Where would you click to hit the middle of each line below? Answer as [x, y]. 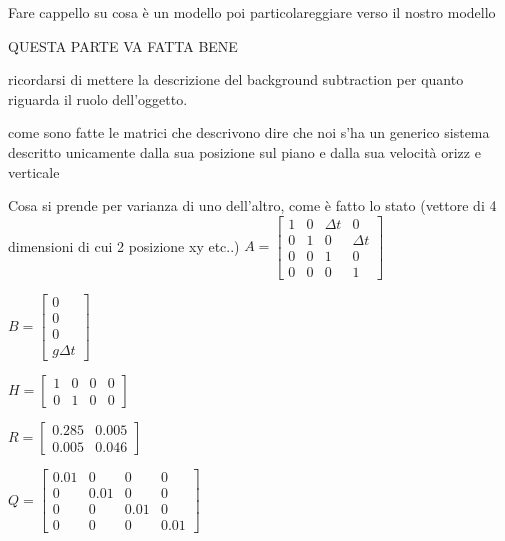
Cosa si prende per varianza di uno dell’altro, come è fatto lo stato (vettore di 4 [252, 205]
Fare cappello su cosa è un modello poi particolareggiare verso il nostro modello [252, 12]
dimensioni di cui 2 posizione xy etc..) [124, 245]
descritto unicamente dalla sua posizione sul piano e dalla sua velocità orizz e [244, 151]
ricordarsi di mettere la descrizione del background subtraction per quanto [236, 79]
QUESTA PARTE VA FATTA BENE [123, 45]
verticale [34, 171]
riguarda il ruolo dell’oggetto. [98, 98]
